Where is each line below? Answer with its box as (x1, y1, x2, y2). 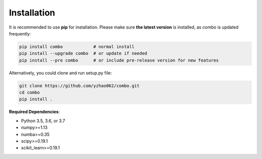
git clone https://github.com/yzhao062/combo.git (19, 83, 140, 88)
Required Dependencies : (9, 109, 60, 115)
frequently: (9, 31, 31, 36)
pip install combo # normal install (19, 44, 134, 49)
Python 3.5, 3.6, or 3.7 (21, 118, 65, 124)
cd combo (19, 90, 40, 95)
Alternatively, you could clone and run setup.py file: (9, 70, 112, 76)
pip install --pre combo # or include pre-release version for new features (19, 57, 219, 63)
